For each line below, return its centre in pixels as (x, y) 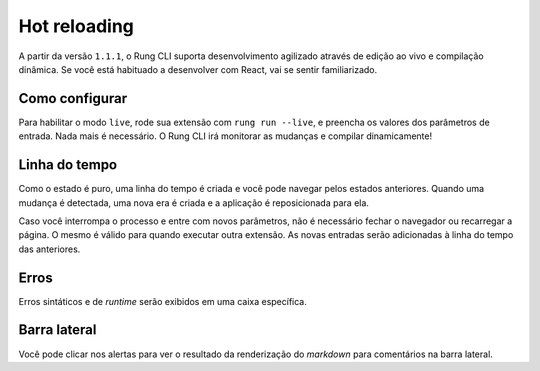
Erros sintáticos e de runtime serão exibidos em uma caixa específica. (162, 301)
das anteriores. (49, 249)
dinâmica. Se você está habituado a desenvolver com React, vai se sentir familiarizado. (198, 69)
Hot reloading (76, 26)
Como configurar (73, 98)
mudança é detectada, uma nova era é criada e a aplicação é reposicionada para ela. (194, 202)
